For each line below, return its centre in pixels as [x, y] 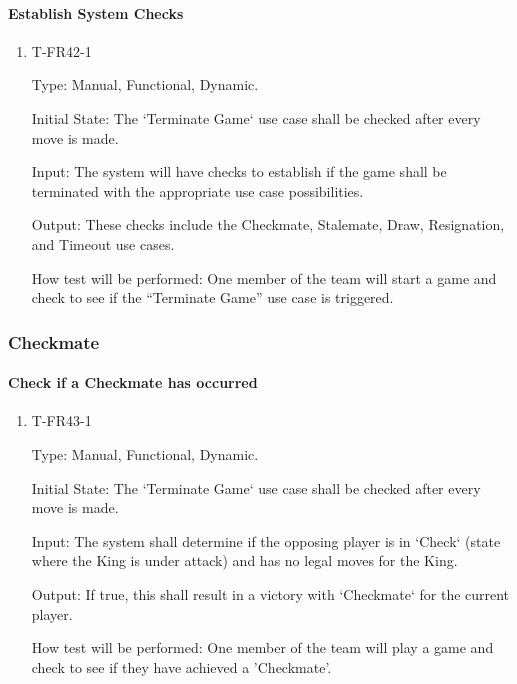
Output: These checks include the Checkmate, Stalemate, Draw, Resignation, [268, 224]
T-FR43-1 [61, 420]
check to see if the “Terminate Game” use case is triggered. [212, 297]
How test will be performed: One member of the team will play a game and [262, 647]
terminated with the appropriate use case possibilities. [197, 190]
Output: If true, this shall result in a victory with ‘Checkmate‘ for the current [270, 593]
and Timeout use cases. [103, 243]
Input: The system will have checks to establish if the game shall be [239, 171]
